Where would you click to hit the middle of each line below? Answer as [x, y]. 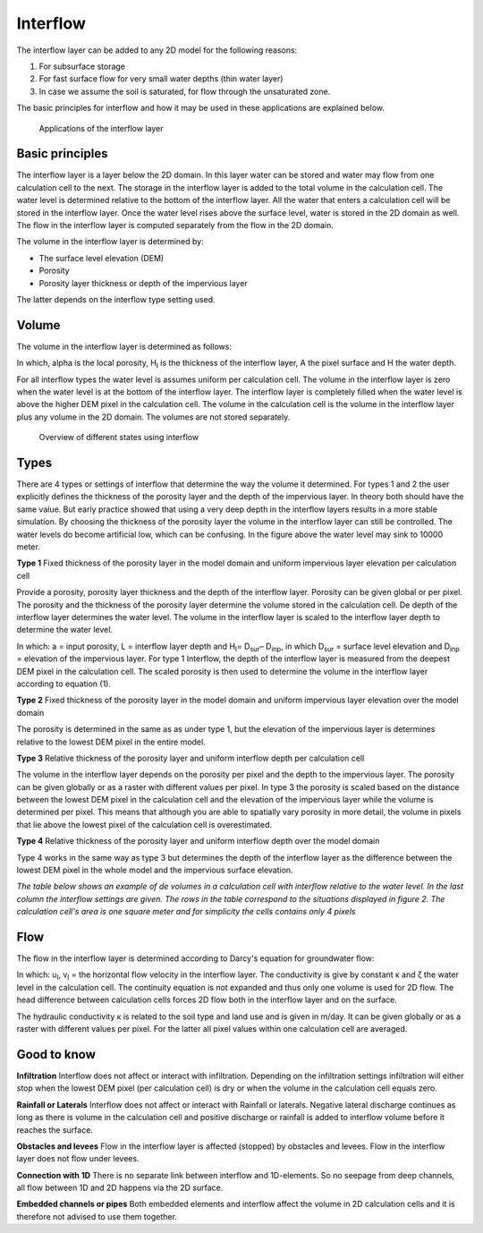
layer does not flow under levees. [78, 1159]
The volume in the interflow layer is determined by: [110, 242]
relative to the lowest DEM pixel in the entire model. [111, 742]
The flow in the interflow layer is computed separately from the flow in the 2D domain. [175, 225]
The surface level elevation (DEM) [102, 258]
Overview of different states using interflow [119, 438]
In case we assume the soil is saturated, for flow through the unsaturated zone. [185, 91]
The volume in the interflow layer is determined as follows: [124, 346]
